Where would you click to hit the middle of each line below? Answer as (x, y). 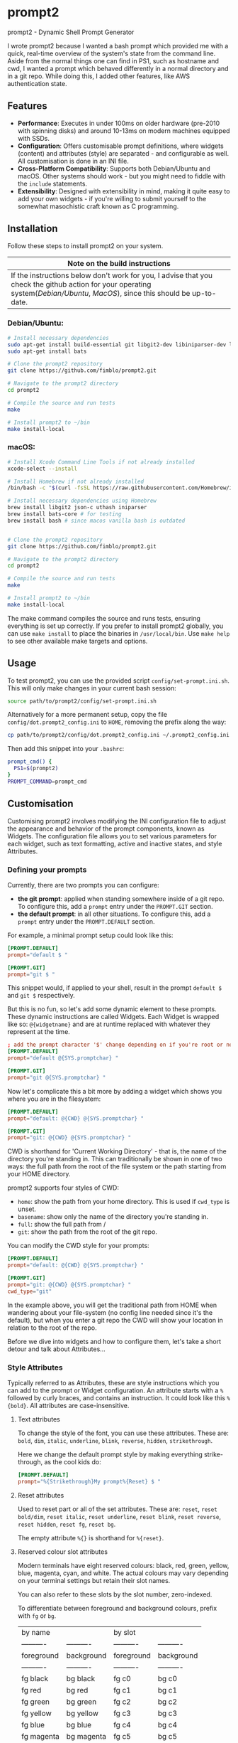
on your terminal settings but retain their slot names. (94, 1580)
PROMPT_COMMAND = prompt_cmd (47, 782)
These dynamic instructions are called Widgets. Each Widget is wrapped (113, 1017)
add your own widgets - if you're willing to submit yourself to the (112, 198)
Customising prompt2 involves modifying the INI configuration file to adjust (117, 821)
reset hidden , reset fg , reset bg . (67, 1524)
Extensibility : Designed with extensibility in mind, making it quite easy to (124, 191)
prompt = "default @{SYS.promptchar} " (63, 1058)
